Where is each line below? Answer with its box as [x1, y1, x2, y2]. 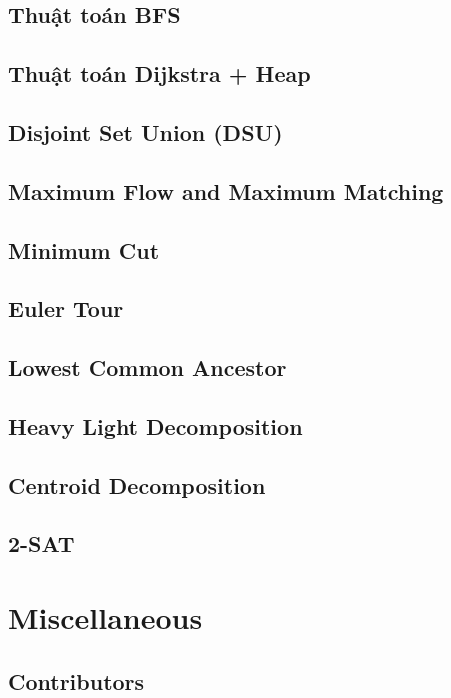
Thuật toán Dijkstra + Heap [8, 58, 311, 89]
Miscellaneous [8, 597, 203, 637]
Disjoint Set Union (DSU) [8, 116, 283, 147]
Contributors [8, 665, 145, 696]
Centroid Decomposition [8, 469, 266, 500]
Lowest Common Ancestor [8, 352, 287, 383]
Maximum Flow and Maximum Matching [8, 175, 444, 206]
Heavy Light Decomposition [8, 410, 303, 441]
